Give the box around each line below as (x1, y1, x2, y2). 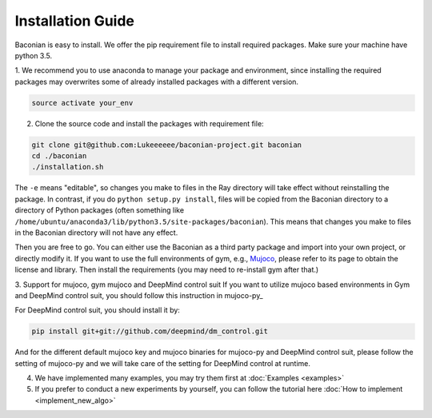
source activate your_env (31, 98, 134, 107)
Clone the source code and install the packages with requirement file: (34, 118, 264, 128)
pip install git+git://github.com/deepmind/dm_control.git (31, 327, 268, 336)
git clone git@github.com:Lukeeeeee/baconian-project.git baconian (31, 140, 302, 149)
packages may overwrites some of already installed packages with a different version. (14, 77, 299, 86)
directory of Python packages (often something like (14, 205, 184, 215)
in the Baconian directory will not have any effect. (14, 228, 178, 237)
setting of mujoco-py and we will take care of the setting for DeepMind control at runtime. (14, 358, 311, 368)
